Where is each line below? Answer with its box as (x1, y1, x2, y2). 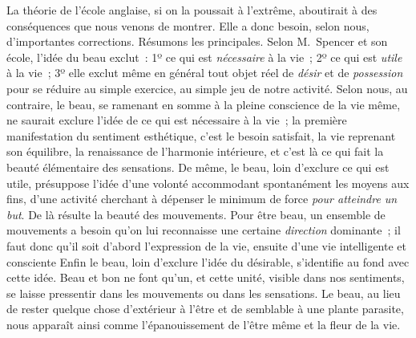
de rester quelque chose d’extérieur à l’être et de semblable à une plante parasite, (6, 300, 404, 317)
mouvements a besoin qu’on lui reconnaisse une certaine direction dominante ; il (6, 222, 401, 238)
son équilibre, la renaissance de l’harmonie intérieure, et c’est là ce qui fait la (6, 143, 384, 160)
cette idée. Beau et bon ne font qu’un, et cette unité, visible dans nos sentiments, (6, 269, 405, 286)
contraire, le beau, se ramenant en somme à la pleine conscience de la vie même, (6, 96, 401, 112)
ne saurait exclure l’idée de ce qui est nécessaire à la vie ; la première (6, 112, 347, 128)
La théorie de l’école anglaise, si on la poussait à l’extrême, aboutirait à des (6, 2, 378, 18)
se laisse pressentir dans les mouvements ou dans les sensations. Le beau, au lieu (6, 284, 401, 301)
